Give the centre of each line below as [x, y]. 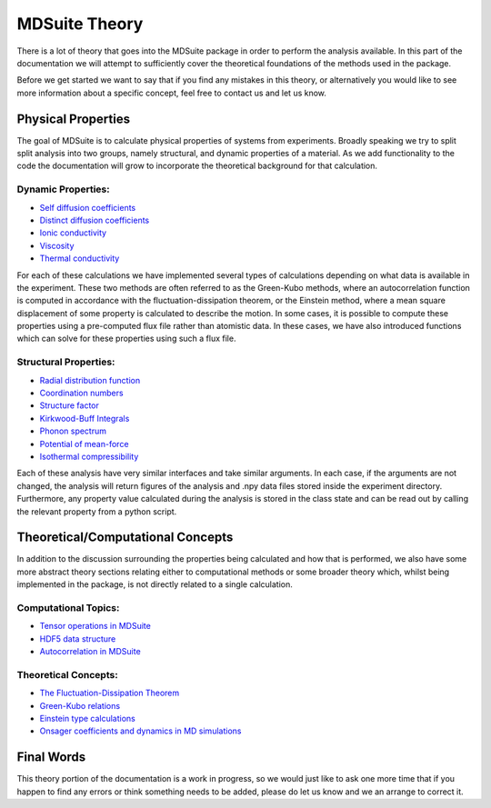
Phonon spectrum [73, 431]
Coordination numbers [81, 393]
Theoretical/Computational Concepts [125, 538]
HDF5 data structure [78, 638]
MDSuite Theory [80, 24]
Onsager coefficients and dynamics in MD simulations [140, 731]
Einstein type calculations [88, 719]
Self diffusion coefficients [88, 207]
